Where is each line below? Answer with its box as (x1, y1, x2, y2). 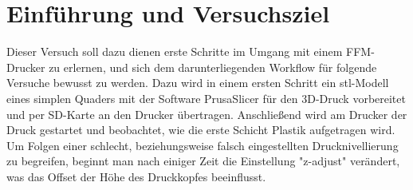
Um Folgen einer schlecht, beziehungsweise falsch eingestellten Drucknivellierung (6, 137, 399, 153)
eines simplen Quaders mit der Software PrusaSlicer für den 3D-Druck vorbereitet (6, 89, 406, 106)
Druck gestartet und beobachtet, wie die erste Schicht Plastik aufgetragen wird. (6, 121, 395, 138)
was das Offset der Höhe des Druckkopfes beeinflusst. (6, 168, 266, 184)
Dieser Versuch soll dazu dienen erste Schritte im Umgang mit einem (6, 43, 343, 60)
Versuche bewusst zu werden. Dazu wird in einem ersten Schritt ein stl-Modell (6, 74, 389, 91)
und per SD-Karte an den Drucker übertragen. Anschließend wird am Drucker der (6, 105, 407, 122)
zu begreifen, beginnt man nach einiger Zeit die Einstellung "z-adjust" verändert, (6, 152, 400, 169)
